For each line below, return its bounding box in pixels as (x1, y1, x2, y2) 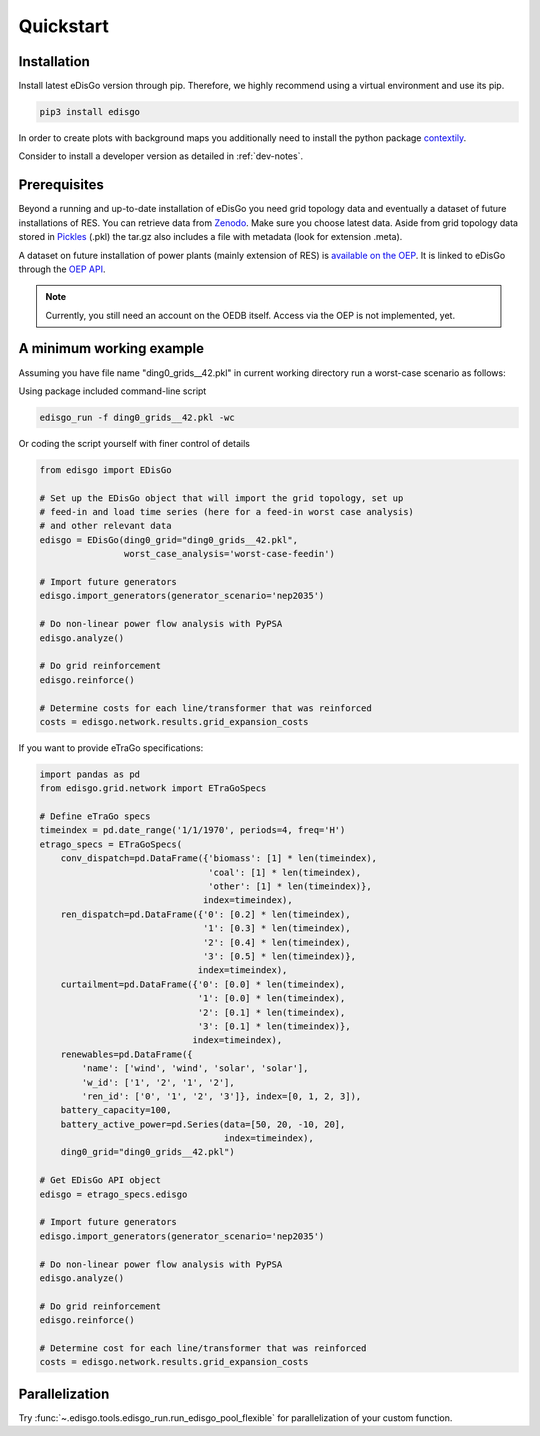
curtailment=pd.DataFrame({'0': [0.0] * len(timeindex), (60, 978, 346, 990)
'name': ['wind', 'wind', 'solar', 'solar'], (81, 1063, 309, 1074)
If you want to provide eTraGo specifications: (18, 741, 204, 754)
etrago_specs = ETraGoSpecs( (39, 838, 183, 850)
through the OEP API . (18, 263, 106, 275)
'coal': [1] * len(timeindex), (208, 866, 362, 878)
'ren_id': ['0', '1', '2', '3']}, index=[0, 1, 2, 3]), (81, 1090, 362, 1102)
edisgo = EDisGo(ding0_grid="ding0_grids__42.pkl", (39, 534, 299, 545)
